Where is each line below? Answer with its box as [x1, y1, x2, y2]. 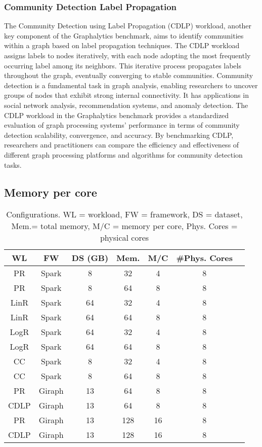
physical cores [100, 232, 149, 244]
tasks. [4, 159, 22, 170]
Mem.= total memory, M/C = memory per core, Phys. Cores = [11, 220, 238, 232]
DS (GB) [71, 252, 109, 264]
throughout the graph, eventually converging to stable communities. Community [4, 70, 253, 81]
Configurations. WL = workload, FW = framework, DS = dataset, [6, 208, 243, 220]
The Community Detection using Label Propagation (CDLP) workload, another [4, 20, 252, 31]
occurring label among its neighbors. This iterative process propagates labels [4, 60, 241, 70]
